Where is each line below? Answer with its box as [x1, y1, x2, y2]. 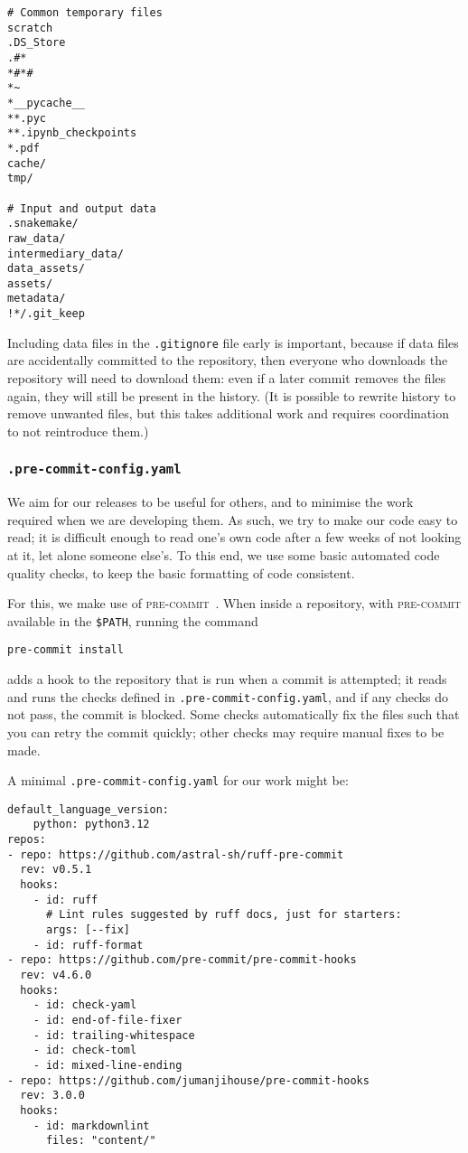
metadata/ [7, 292, 66, 305]
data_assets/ [7, 262, 85, 276]
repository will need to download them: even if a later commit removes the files [7, 369, 446, 388]
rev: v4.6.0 [20, 968, 92, 981]
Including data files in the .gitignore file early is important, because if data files [7, 333, 459, 352]
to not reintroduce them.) [7, 421, 149, 440]
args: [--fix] [45, 923, 131, 936]
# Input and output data [7, 202, 156, 215]
